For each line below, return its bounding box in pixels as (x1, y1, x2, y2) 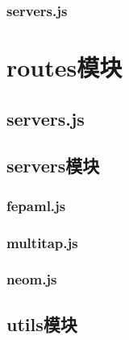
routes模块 (6, 51, 123, 84)
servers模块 (6, 153, 100, 178)
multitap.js (6, 232, 78, 252)
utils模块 (6, 311, 77, 336)
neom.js (6, 269, 57, 289)
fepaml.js (6, 195, 66, 215)
